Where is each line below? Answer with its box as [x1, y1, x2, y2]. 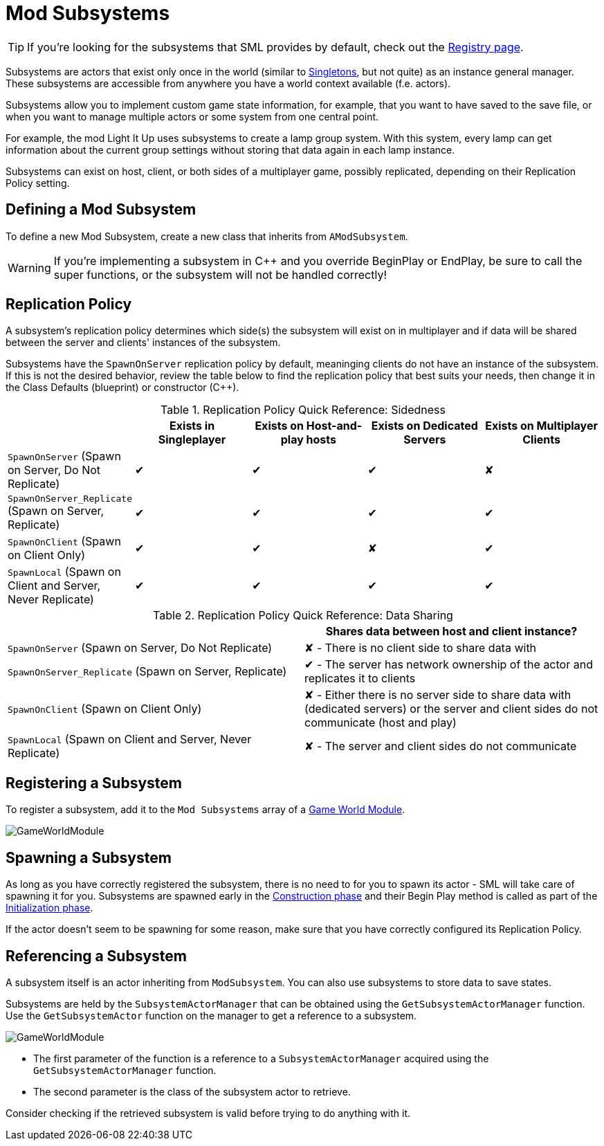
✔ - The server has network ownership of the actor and [304, 657, 593, 672]
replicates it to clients [304, 671, 416, 686]
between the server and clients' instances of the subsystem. [6, 336, 281, 349]
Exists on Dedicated [371, 419, 478, 433]
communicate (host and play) [304, 716, 457, 730]
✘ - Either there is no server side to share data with [304, 688, 571, 702]
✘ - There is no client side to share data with [304, 641, 537, 655]
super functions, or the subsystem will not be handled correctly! [53, 267, 387, 282]
